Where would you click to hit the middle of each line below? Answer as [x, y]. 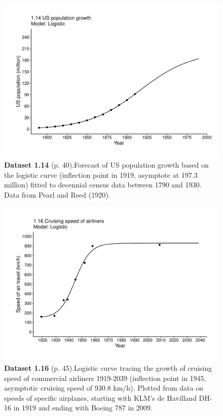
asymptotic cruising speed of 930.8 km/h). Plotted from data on [104, 388]
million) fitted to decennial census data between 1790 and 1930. [103, 185]
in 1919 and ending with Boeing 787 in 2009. [83, 408]
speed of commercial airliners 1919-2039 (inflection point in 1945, [105, 378]
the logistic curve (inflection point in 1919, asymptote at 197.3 [101, 174]
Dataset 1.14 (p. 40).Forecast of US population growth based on [106, 165]
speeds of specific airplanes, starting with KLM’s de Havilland [100, 397]
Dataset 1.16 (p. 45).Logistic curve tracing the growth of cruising [108, 367]
